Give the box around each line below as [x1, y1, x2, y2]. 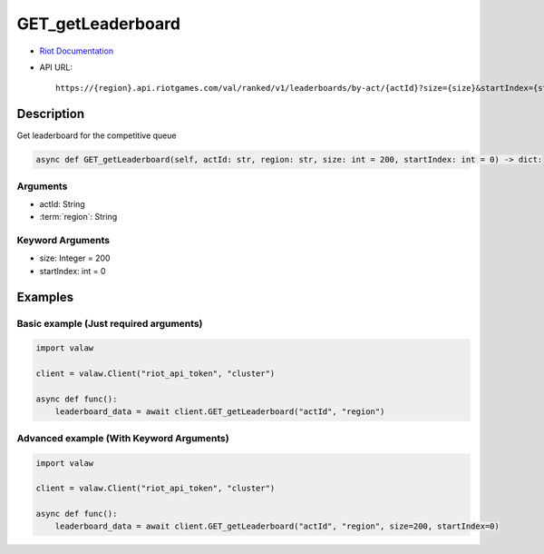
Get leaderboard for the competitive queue [16, 130, 177, 141]
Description [16, 106, 85, 122]
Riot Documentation [39, 45, 113, 56]
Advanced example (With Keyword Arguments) [16, 431, 230, 444]
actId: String [39, 198, 85, 209]
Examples [16, 289, 74, 304]
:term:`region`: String [39, 212, 118, 223]
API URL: [39, 62, 73, 73]
